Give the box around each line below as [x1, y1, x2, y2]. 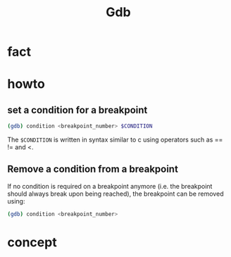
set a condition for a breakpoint [7, 104, 148, 116]
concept [7, 234, 58, 250]
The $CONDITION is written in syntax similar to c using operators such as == [7, 135, 223, 144]
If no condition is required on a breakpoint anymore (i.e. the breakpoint [7, 182, 213, 190]
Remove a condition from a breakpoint [7, 163, 178, 175]
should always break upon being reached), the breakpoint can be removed [7, 189, 224, 198]
